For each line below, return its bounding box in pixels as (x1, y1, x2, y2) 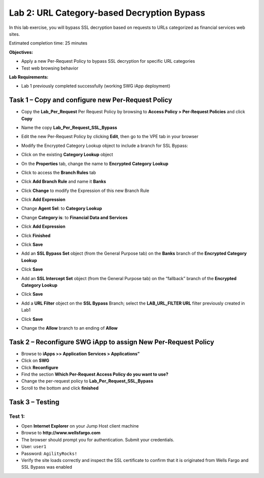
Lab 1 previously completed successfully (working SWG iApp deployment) (21, 83, 171, 89)
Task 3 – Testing (9, 398, 60, 406)
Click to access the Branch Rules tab (21, 169, 96, 175)
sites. (9, 31, 20, 37)
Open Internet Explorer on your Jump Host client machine (21, 423, 139, 429)
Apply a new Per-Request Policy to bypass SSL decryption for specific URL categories (21, 58, 195, 64)
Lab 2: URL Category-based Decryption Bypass (9, 7, 205, 18)
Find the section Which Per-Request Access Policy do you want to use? (21, 371, 169, 377)
